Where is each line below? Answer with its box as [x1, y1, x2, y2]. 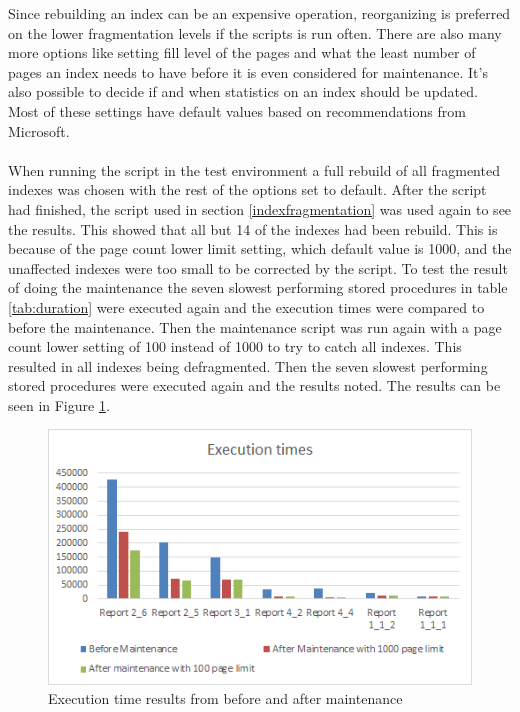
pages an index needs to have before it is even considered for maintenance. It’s [8, 61, 488, 82]
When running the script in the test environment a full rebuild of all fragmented [8, 159, 500, 180]
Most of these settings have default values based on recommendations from [8, 100, 466, 121]
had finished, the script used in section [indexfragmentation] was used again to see [8, 198, 512, 219]
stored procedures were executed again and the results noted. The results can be [8, 375, 501, 396]
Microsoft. [8, 120, 70, 141]
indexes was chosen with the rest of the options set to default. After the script [8, 179, 487, 200]
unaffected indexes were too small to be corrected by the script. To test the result [8, 257, 508, 278]
